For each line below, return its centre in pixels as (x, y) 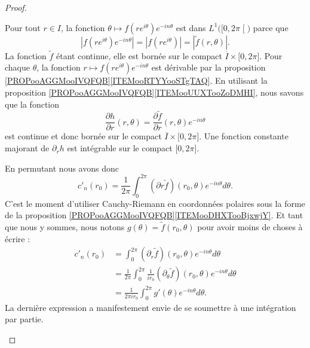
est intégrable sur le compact (120, 148)
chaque (17, 67)
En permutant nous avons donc (62, 168)
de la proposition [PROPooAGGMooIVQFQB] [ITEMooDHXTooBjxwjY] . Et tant (154, 215)
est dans (191, 27)
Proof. (16, 7)
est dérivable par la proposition (208, 67)
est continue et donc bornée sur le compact (83, 136)
